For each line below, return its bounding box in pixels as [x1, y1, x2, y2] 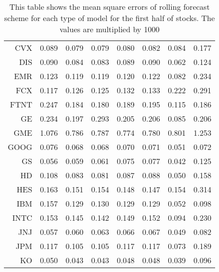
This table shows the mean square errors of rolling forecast [9, 1, 210, 12]
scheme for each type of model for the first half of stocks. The [4, 12, 215, 23]
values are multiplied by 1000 [60, 23, 159, 35]
